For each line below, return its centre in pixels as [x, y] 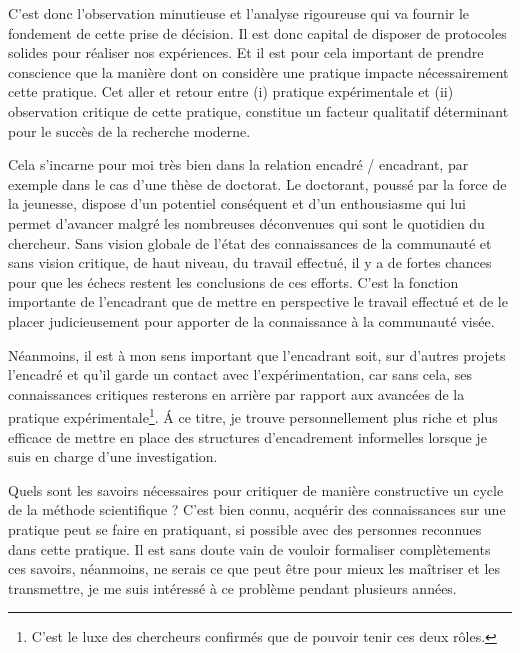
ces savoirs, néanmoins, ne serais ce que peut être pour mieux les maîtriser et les [254, 568]
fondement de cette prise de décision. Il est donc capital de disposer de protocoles [257, 32]
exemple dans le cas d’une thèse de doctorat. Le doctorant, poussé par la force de [257, 183]
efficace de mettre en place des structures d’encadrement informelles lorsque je [247, 436]
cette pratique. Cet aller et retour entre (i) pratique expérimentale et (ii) [231, 91]
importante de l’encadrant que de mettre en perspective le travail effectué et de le [258, 301]
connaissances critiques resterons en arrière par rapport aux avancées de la [236, 393]
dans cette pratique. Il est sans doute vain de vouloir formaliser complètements [249, 548]
